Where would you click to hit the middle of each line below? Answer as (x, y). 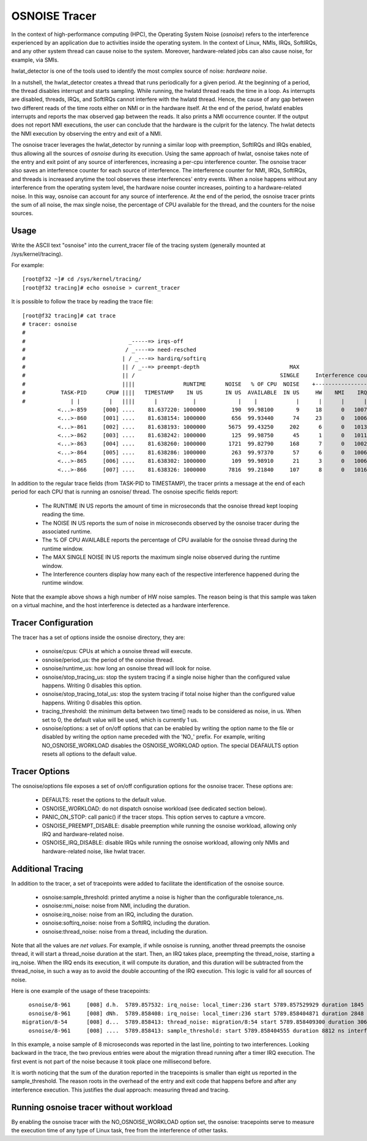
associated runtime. (67, 531)
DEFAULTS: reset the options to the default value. (104, 800)
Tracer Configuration (52, 623)
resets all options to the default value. (89, 754)
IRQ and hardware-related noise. (83, 834)
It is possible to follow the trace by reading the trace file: (82, 301)
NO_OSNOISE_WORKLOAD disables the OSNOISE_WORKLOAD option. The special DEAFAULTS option (170, 745)
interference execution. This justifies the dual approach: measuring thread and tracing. (120, 1090)
